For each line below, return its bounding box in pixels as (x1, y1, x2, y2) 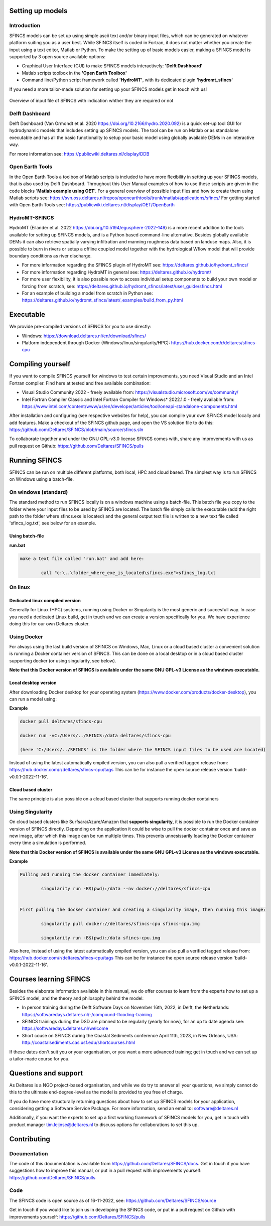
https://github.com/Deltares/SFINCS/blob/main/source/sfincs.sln (9, 427, 144, 433)
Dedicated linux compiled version (9, 597, 81, 603)
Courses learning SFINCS (9, 975, 90, 984)
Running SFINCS (9, 456, 62, 464)
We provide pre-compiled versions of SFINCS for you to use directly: (9, 324, 152, 330)
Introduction (9, 22, 40, 29)
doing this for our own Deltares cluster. (9, 620, 90, 627)
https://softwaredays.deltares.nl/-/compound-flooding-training (22, 1011, 152, 1017)
